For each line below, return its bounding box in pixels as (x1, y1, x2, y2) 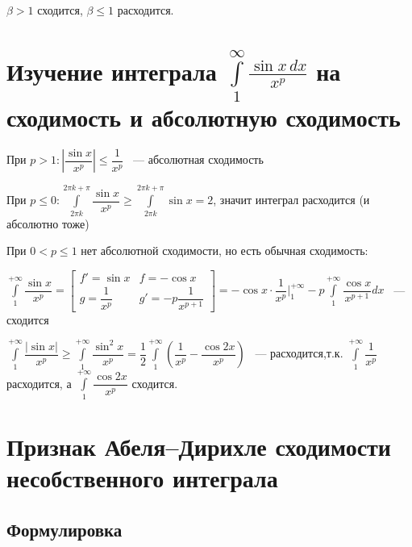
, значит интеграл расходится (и (213, 191, 370, 208)
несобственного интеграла (6, 461, 278, 495)
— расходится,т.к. (255, 344, 343, 361)
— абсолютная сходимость (133, 151, 264, 168)
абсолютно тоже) (6, 215, 89, 232)
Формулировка (6, 516, 123, 541)
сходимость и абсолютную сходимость (6, 101, 401, 134)
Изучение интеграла (6, 54, 217, 87)
